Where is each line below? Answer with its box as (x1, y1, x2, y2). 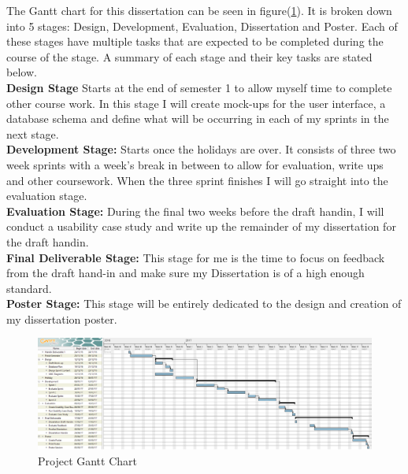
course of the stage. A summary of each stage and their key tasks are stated (6, 48, 373, 65)
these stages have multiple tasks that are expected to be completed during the (6, 33, 384, 50)
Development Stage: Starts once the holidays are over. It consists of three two (6, 141, 396, 157)
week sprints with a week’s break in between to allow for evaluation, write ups (6, 156, 384, 172)
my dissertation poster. (6, 310, 117, 327)
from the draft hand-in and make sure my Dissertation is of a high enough (6, 265, 365, 281)
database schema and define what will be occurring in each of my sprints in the (6, 110, 389, 127)
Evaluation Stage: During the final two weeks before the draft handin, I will (6, 202, 384, 219)
